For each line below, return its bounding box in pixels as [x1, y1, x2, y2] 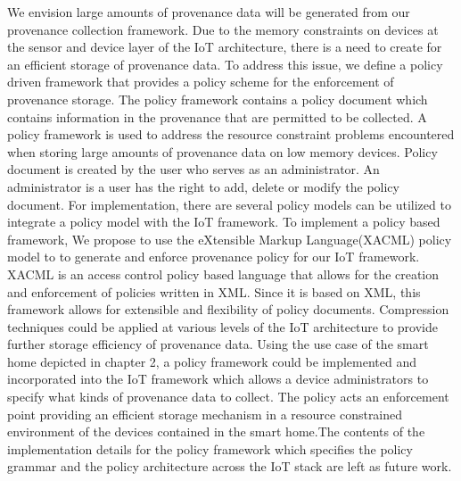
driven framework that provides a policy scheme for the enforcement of [7, 72, 394, 91]
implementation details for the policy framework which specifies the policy [7, 439, 413, 458]
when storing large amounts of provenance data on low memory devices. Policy [7, 142, 438, 161]
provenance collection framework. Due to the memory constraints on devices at [7, 20, 439, 38]
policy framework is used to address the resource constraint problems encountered [7, 125, 455, 144]
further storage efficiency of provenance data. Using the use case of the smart [7, 335, 429, 353]
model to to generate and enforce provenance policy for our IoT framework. [7, 247, 420, 266]
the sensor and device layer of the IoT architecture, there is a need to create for [7, 37, 442, 56]
